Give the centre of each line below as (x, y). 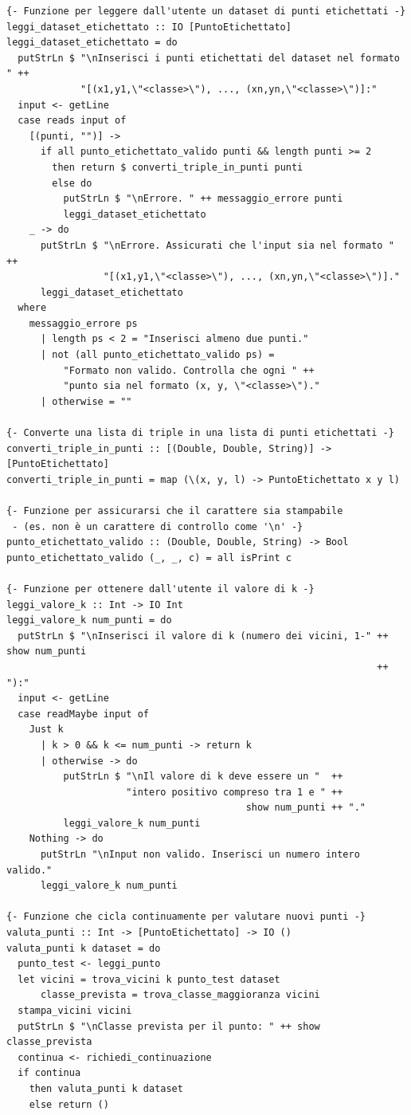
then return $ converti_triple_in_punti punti (178, 167)
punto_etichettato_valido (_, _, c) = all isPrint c (149, 557)
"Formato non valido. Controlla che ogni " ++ (189, 370)
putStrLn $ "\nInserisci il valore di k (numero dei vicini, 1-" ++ (203, 636)
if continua (49, 1073)
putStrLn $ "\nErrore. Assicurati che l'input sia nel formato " (217, 245)
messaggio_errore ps (83, 323)
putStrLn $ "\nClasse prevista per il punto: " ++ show (169, 1026)
